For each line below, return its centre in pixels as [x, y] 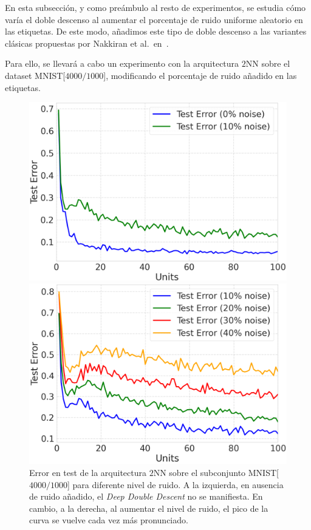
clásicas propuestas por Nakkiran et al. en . [87, 43]
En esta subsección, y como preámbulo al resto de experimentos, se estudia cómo [155, 7]
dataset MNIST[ [35, 75]
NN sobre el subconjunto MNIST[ [216, 473]
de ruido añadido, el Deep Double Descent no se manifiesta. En [146, 496]
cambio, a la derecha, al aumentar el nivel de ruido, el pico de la [149, 508]
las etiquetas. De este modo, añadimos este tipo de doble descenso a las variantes [156, 31]
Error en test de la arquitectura [88, 473]
